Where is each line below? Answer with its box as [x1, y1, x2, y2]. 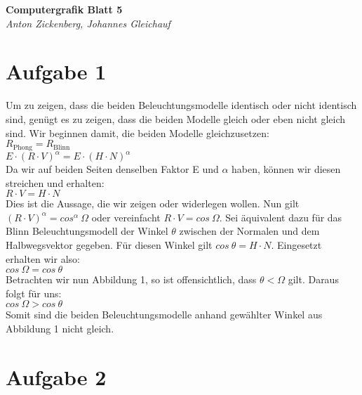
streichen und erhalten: [6, 175, 105, 190]
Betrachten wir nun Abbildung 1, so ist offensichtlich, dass [6, 272, 257, 287]
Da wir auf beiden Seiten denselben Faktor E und [6, 162, 219, 176]
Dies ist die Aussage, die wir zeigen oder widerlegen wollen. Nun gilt [6, 196, 300, 211]
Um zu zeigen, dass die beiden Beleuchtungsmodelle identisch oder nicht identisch [6, 98, 357, 112]
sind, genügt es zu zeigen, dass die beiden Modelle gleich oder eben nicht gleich [6, 111, 346, 126]
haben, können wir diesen [232, 162, 341, 176]
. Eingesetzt [271, 238, 322, 252]
